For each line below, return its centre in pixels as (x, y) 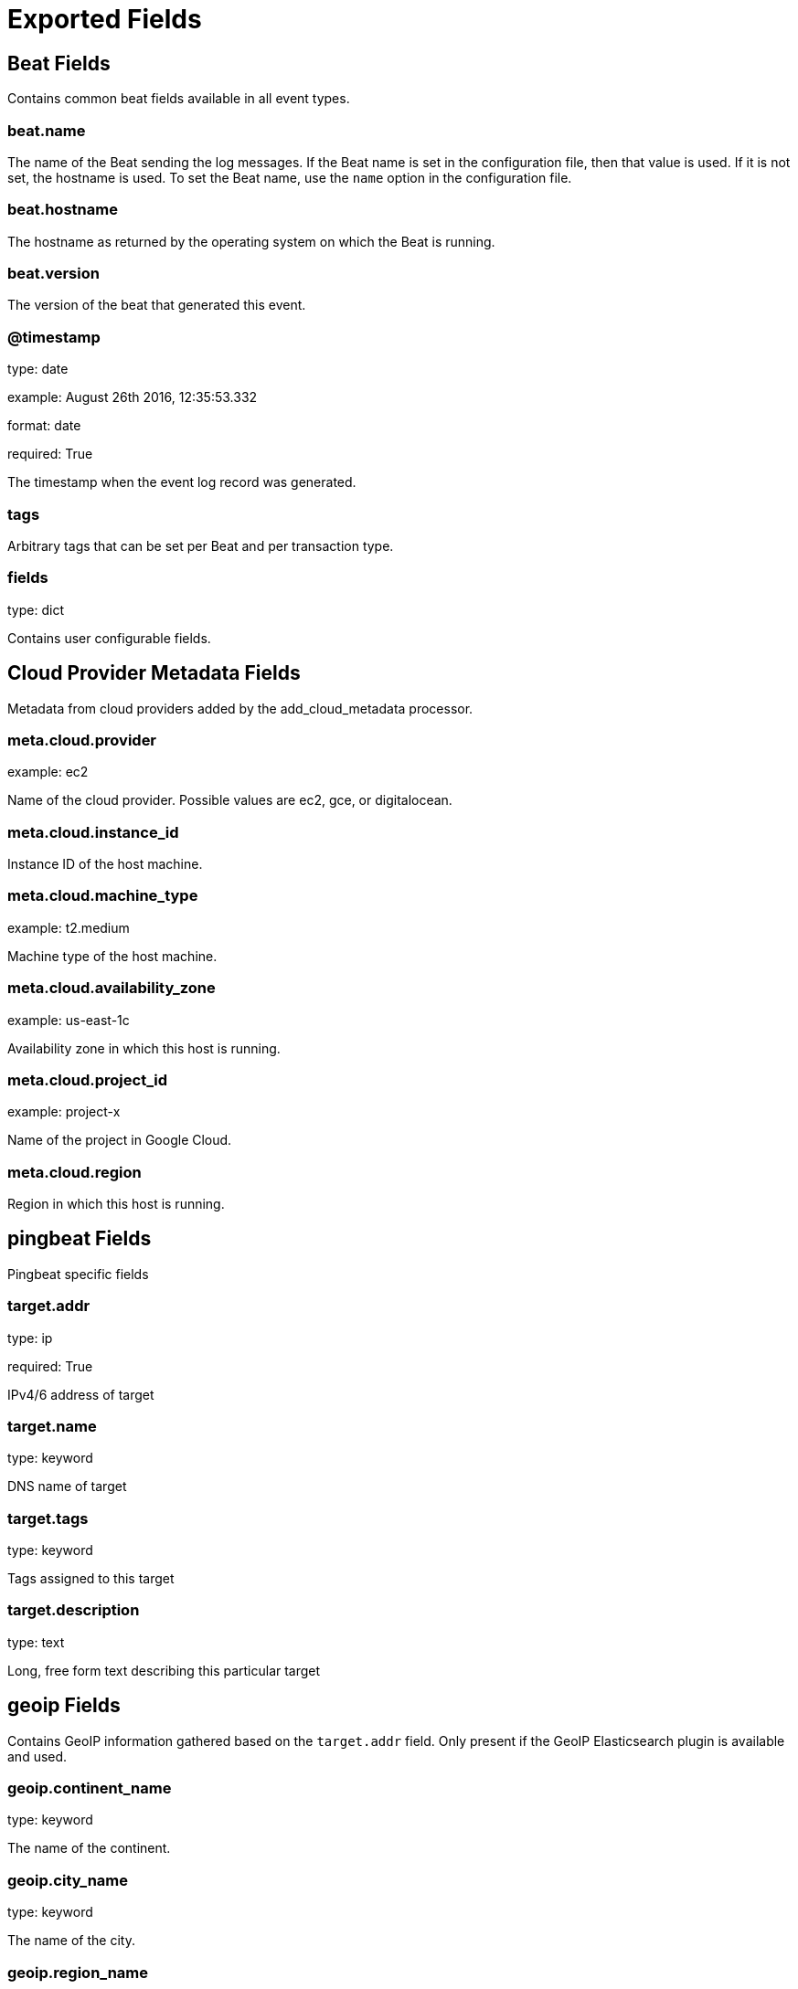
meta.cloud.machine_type (103, 896)
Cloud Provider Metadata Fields (154, 673)
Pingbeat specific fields (78, 1274)
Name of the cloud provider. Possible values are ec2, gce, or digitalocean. (230, 800)
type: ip (30, 1338)
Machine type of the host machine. (112, 956)
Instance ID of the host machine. (105, 864)
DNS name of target (67, 1486)
